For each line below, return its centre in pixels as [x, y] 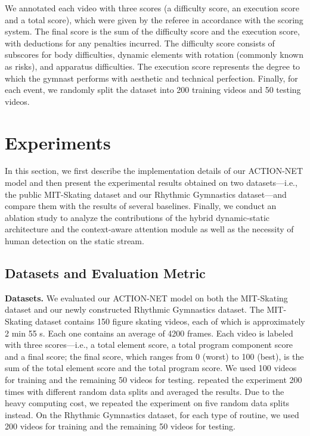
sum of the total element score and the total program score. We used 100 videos [151, 368]
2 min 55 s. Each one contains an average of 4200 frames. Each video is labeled [149, 333]
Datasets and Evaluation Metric [105, 273]
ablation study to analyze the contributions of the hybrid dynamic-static [137, 217]
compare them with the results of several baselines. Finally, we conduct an [141, 206]
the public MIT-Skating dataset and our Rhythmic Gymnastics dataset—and [146, 194]
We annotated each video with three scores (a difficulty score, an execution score [152, 8]
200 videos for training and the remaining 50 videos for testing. [120, 426]
